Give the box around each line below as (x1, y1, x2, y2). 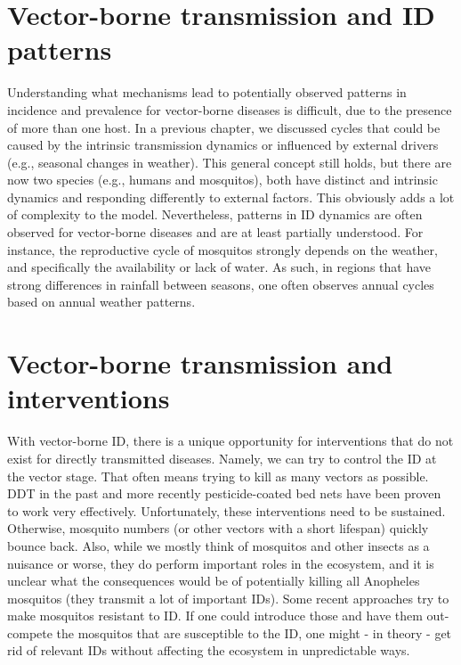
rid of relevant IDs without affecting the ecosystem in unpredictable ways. (7, 641, 410, 660)
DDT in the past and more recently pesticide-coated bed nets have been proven (7, 484, 441, 503)
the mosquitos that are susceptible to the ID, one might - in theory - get (56, 623, 452, 642)
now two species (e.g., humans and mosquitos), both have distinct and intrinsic (7, 170, 438, 189)
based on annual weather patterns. (7, 292, 196, 311)
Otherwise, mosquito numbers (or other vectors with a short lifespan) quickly (7, 519, 429, 538)
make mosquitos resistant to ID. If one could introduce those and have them (7, 606, 423, 625)
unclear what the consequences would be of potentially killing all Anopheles (7, 571, 420, 590)
